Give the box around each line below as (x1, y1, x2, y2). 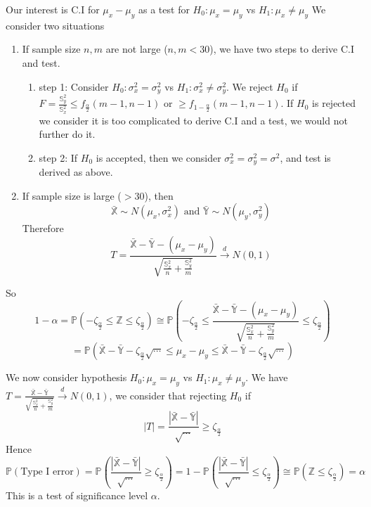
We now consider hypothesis (6, 370, 127, 385)
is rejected (312, 96, 356, 110)
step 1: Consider (39, 79, 109, 94)
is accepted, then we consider (96, 150, 221, 165)
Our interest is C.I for (6, 2, 100, 16)
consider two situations (6, 18, 105, 32)
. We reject (226, 79, 273, 94)
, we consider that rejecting (109, 387, 227, 402)
